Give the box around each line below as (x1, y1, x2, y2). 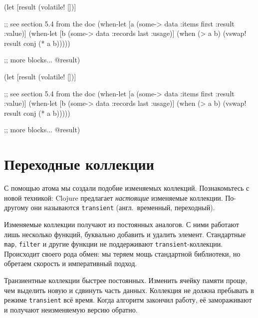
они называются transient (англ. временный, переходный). (30, 202, 215, 213)
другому (4, 202, 28, 213)
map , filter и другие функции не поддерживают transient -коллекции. (4, 239, 223, 249)
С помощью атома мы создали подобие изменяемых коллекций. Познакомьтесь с (4, 183, 250, 193)
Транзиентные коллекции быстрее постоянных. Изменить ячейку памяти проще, (4, 275, 248, 285)
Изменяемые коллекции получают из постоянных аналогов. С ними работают (4, 219, 239, 229)
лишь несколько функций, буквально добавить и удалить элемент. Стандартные (4, 229, 246, 239)
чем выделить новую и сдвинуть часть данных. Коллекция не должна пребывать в (4, 285, 254, 295)
